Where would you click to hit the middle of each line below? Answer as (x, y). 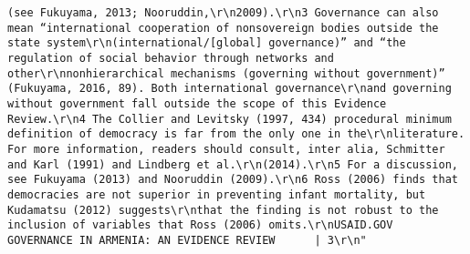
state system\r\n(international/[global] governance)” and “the (207, 43)
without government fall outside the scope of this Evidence (197, 103)
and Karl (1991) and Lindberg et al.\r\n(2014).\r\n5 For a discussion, (233, 164)
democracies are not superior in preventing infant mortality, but (217, 194)
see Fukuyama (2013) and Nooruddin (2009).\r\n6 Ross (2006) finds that (233, 180)
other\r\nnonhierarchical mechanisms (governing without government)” (226, 73)
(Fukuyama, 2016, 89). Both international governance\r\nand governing (230, 89)
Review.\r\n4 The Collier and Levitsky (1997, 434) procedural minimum (230, 119)
